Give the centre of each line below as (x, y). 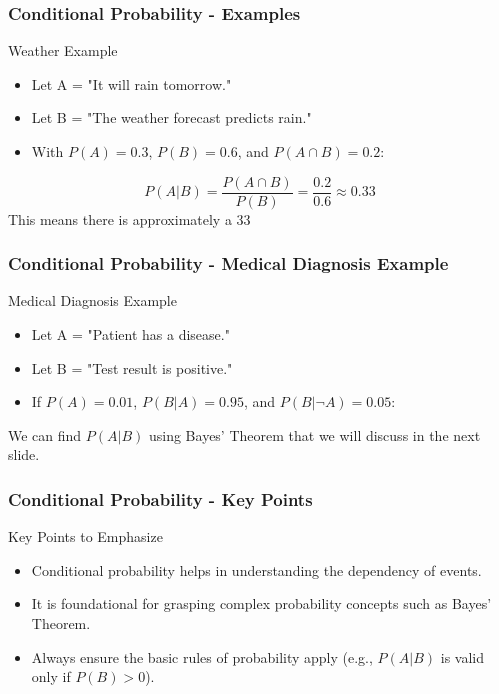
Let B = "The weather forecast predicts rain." (171, 117)
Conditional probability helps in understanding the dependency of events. (256, 569)
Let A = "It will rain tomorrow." (131, 83)
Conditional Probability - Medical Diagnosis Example (228, 263)
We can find (45, 434)
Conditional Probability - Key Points (160, 498)
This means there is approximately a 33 (129, 218)
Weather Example (63, 50)
